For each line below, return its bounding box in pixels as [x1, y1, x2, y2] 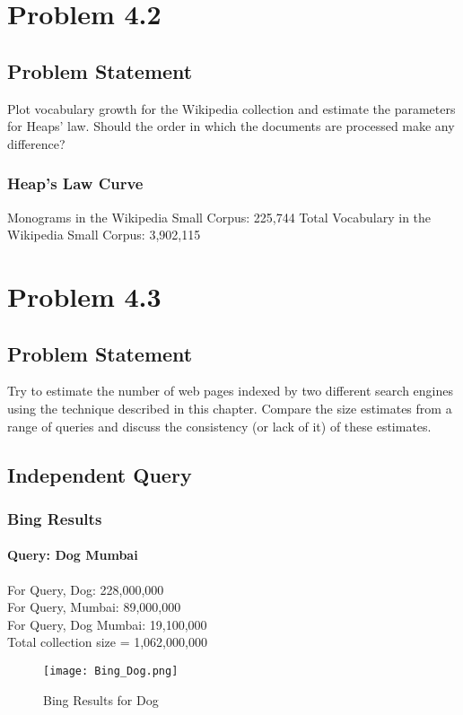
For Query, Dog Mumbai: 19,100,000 [7, 615, 207, 633]
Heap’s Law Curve [7, 172, 144, 195]
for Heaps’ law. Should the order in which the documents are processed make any [7, 117, 455, 135]
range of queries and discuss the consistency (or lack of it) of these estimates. [7, 416, 432, 435]
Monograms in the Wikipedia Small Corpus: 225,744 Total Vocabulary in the [7, 207, 432, 226]
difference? [7, 134, 66, 153]
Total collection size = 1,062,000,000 [7, 632, 207, 651]
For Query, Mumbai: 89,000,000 [7, 597, 181, 616]
